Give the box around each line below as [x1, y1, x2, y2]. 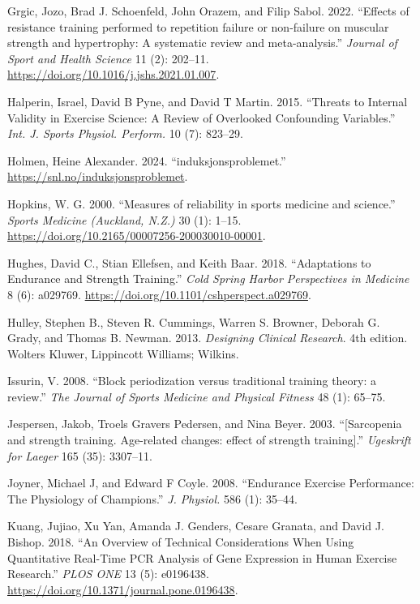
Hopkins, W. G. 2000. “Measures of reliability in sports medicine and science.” [7, 195, 396, 212]
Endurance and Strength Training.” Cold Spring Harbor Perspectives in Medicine [7, 270, 409, 287]
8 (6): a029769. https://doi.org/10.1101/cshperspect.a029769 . [7, 285, 311, 302]
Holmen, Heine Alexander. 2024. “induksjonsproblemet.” [7, 152, 286, 169]
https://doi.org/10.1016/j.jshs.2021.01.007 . [7, 66, 220, 83]
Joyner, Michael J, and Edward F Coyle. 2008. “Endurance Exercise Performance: [7, 474, 414, 491]
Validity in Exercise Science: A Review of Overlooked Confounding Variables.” [7, 109, 396, 126]
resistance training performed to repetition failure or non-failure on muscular [7, 18, 389, 35]
